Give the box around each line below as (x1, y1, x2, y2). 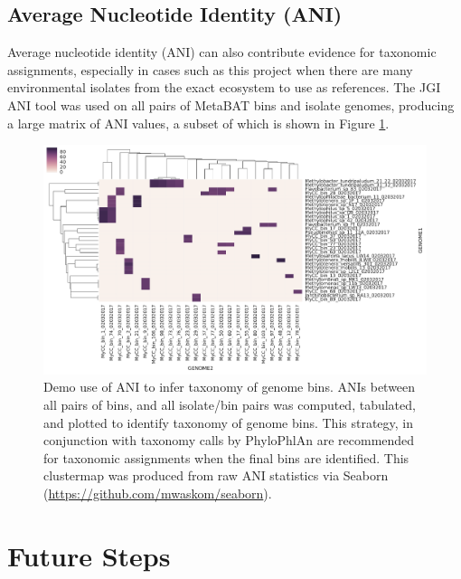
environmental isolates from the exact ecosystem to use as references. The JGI (7, 78, 441, 97)
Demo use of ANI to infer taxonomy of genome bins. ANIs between (43, 377, 416, 396)
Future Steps (7, 536, 171, 574)
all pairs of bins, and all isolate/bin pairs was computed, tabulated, (43, 395, 416, 413)
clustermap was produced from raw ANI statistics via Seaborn (43, 466, 389, 485)
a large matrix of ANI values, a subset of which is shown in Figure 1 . (7, 113, 390, 132)
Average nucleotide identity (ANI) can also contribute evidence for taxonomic (7, 43, 437, 62)
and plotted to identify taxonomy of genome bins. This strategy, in (43, 413, 414, 432)
